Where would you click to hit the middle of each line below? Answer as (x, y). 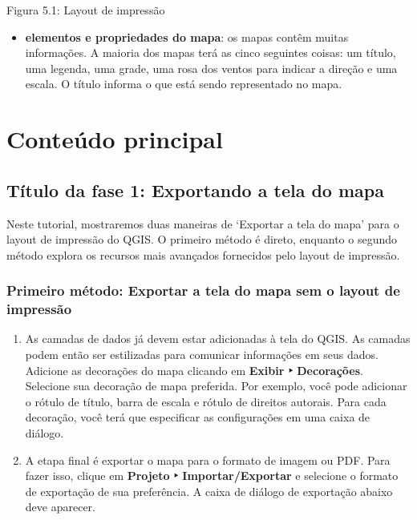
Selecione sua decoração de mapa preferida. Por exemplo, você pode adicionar (216, 386)
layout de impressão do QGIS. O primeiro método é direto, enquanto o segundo (202, 239)
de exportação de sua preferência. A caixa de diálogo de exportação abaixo (209, 491)
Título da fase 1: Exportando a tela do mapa (195, 189)
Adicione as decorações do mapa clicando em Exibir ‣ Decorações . (194, 370)
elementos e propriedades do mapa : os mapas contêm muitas (187, 36)
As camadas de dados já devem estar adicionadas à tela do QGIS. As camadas (218, 339)
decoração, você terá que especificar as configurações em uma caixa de (198, 417)
